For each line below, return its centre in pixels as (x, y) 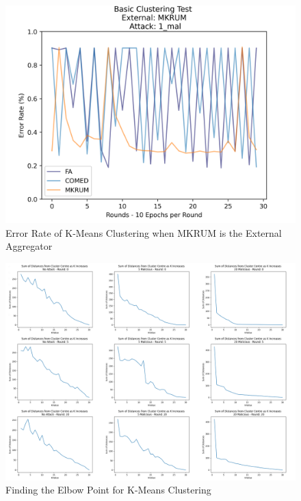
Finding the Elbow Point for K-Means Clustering (108, 490)
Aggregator (29, 246)
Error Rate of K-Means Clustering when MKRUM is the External (144, 232)
